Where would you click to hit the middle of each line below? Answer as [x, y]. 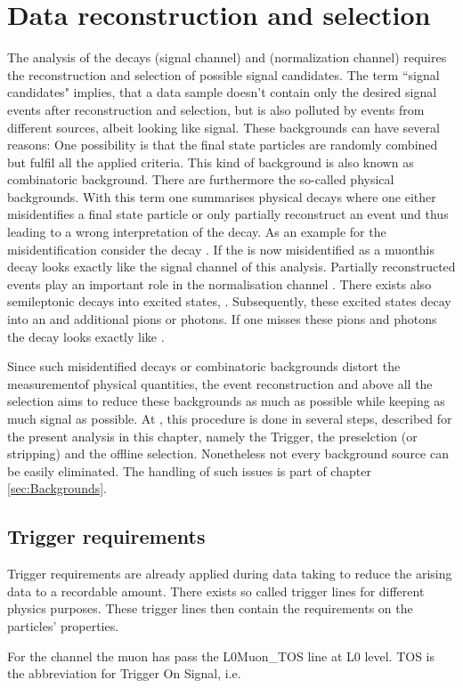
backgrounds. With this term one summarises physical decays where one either [222, 196]
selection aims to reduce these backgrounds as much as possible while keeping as [226, 401]
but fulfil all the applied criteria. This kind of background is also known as [211, 162]
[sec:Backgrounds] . [57, 488]
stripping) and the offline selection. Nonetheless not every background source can [228, 453]
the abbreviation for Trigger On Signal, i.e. [124, 673]
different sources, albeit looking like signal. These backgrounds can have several [223, 127]
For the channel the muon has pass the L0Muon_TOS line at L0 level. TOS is [221, 656]
